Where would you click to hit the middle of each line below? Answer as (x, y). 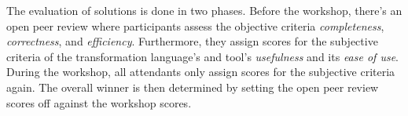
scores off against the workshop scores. (99, 102)
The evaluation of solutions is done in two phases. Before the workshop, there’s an (204, 10)
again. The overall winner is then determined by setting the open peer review (193, 87)
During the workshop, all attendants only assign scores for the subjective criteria (201, 72)
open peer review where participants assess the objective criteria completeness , (195, 25)
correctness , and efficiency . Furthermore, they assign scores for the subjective (192, 41)
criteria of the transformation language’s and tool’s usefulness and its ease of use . (202, 56)
